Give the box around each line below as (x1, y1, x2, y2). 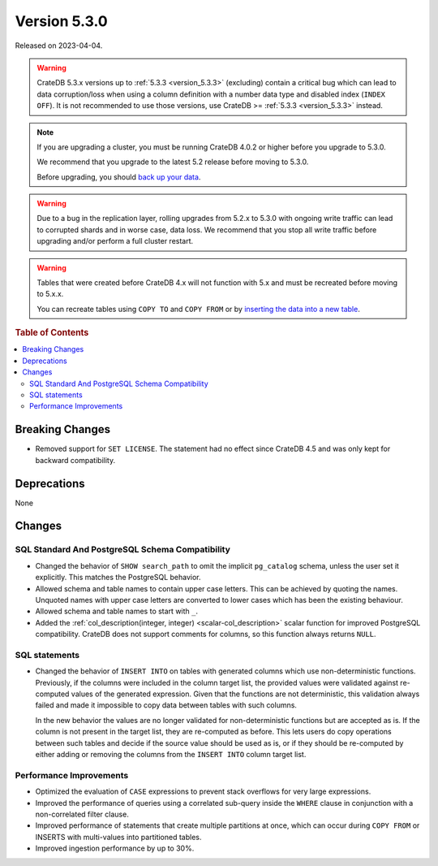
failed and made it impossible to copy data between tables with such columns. (35, 700, 298, 710)
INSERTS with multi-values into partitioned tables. (35, 832, 202, 842)
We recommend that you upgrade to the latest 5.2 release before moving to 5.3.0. (36, 157, 309, 167)
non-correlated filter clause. (35, 809, 129, 819)
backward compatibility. (35, 455, 116, 465)
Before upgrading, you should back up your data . (36, 171, 201, 182)
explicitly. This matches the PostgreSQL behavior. (35, 573, 201, 582)
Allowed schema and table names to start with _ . (35, 606, 199, 617)
